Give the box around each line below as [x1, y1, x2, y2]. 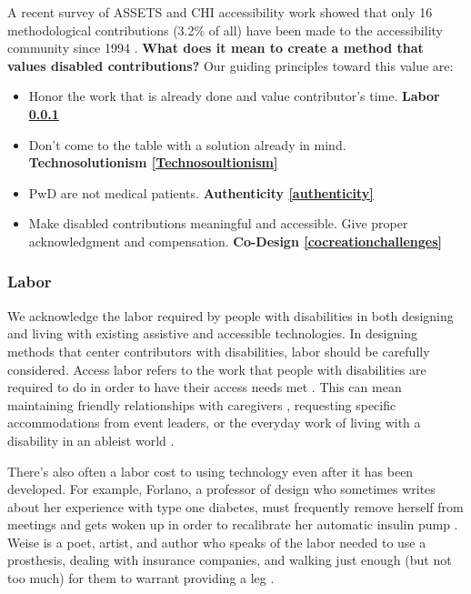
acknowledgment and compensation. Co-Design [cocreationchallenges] [28, 231, 443, 250]
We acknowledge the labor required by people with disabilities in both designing [7, 306, 454, 325]
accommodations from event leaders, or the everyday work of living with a [7, 413, 421, 432]
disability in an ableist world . [7, 430, 175, 449]
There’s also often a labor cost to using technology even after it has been [7, 461, 414, 480]
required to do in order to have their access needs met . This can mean [7, 378, 402, 397]
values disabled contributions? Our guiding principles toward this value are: [7, 55, 454, 75]
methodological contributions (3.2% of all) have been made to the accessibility [7, 20, 443, 39]
